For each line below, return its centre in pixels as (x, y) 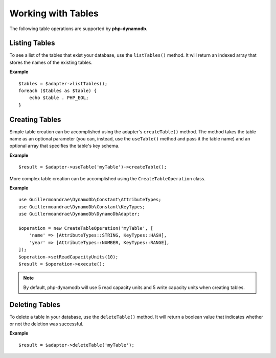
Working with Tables (54, 13)
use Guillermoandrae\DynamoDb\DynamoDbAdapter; (79, 214)
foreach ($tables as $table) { (58, 91)
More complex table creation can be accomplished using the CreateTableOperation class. (108, 178)
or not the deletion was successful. (47, 324)
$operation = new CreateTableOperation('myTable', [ (86, 228)
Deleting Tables (35, 305)
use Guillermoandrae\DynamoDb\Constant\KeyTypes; (82, 207)
